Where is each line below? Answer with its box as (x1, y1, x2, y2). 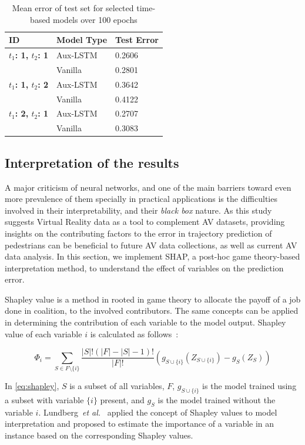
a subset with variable (5, 393, 84, 406)
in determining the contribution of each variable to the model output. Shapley (5, 316, 286, 328)
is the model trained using (202, 380, 297, 392)
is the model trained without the (157, 393, 276, 406)
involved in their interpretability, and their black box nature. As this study (5, 204, 272, 216)
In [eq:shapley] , (5, 380, 59, 392)
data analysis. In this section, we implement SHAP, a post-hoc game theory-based (5, 250, 300, 263)
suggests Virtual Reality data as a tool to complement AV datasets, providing (5, 215, 285, 228)
